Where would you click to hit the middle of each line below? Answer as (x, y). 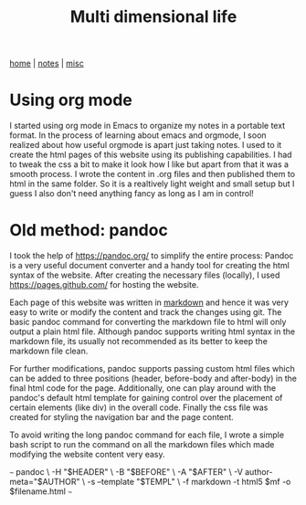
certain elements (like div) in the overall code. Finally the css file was (139, 407)
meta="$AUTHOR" (45, 482)
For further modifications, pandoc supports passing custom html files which (152, 369)
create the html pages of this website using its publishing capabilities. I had (151, 155)
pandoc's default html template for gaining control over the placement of (146, 398)
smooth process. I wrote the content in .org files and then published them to (152, 174)
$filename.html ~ (41, 491)
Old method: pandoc (89, 231)
